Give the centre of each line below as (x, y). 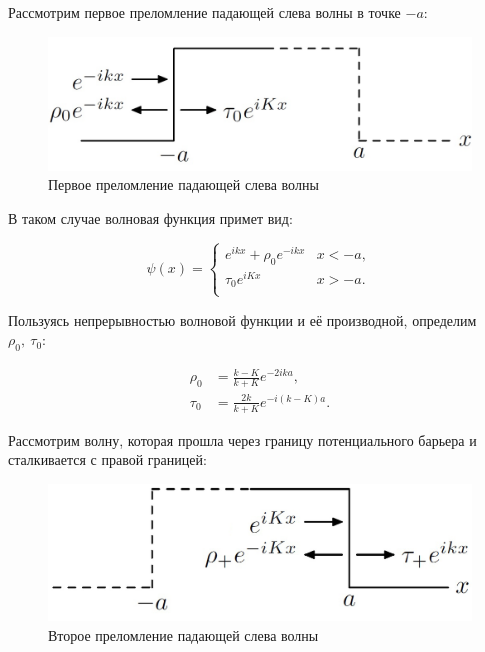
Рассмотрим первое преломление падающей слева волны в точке (204, 12)
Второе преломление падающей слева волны (183, 634)
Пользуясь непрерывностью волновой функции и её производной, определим (242, 319)
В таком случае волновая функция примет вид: (150, 217)
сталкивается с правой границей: (107, 459)
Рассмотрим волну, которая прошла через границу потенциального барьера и (242, 439)
